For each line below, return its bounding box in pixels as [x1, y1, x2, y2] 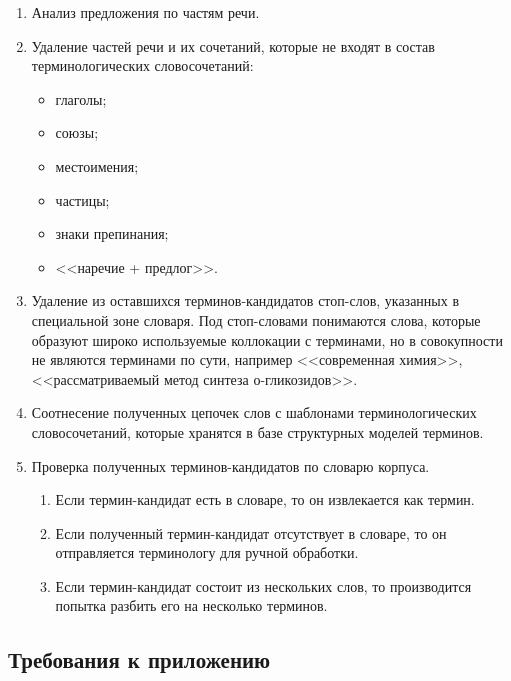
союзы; [55, 122, 99, 143]
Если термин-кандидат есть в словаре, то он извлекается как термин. [55, 489, 475, 510]
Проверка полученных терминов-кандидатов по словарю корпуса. [31, 455, 430, 476]
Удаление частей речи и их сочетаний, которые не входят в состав [31, 35, 435, 56]
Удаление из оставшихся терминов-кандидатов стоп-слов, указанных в [31, 290, 460, 311]
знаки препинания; [55, 223, 169, 244]
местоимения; [55, 155, 139, 176]
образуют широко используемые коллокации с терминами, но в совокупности [31, 329, 503, 350]
